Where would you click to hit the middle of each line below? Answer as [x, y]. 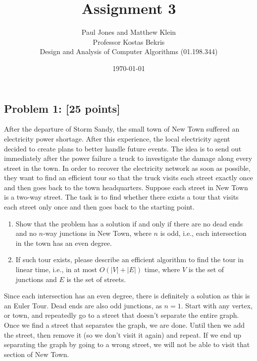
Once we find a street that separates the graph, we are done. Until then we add [125, 325]
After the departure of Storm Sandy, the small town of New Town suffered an [122, 129]
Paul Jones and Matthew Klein [129, 32]
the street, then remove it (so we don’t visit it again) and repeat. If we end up [123, 334]
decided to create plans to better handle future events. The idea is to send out [123, 148]
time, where [162, 269]
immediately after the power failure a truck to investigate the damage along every [128, 158]
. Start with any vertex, [217, 305]
